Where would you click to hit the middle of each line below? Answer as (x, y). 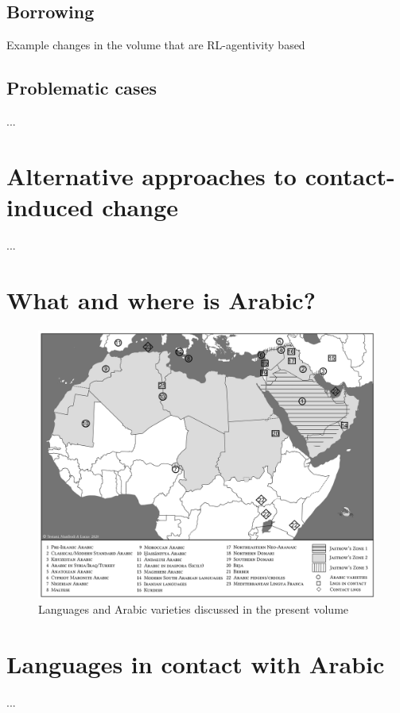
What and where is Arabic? (161, 299)
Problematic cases (82, 88)
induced (50, 206)
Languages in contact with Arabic (196, 664)
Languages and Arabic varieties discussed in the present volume (194, 609)
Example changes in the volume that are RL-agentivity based (156, 45)
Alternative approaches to (151, 175)
